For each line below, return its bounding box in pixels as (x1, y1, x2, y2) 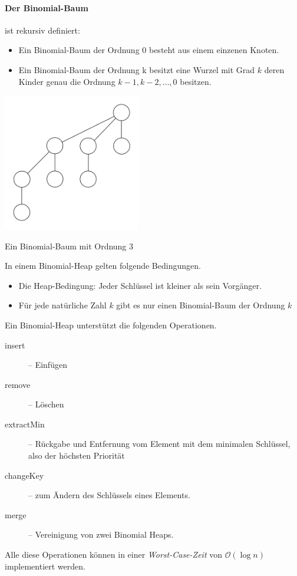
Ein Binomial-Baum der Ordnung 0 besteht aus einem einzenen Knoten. (18, 44, 279, 56)
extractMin (5, 417, 45, 430)
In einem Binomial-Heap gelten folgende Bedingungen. (5, 259, 201, 272)
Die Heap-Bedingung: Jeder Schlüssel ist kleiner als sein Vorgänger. (18, 279, 262, 291)
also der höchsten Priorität (28, 449, 125, 462)
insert (5, 338, 25, 351)
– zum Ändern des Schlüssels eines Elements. (28, 489, 190, 501)
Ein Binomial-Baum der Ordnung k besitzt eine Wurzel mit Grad (18, 63, 255, 75)
